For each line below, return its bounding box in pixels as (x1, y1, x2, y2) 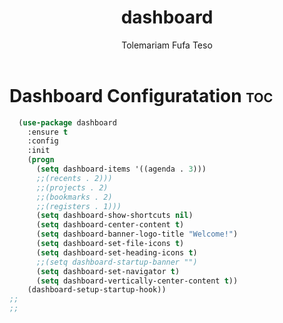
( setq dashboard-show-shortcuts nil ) (35, 211, 194, 221)
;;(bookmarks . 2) (35, 192, 113, 202)
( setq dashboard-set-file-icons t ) (35, 239, 185, 249)
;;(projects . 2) (35, 182, 109, 193)
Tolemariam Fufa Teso (121, 39, 213, 51)
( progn (27, 155, 55, 165)
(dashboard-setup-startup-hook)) (27, 285, 167, 295)
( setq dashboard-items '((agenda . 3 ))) (35, 164, 207, 175)
